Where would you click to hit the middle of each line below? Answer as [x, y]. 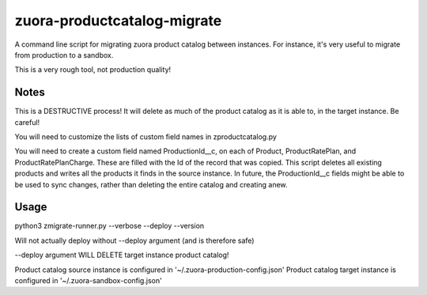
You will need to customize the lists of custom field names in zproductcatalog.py [145, 137]
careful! [27, 122]
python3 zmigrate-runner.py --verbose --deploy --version [110, 226]
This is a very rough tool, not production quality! [93, 70]
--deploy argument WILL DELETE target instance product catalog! [122, 255]
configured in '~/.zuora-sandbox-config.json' [88, 281]
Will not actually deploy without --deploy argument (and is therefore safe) [134, 240]
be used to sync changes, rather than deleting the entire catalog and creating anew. [151, 184]
